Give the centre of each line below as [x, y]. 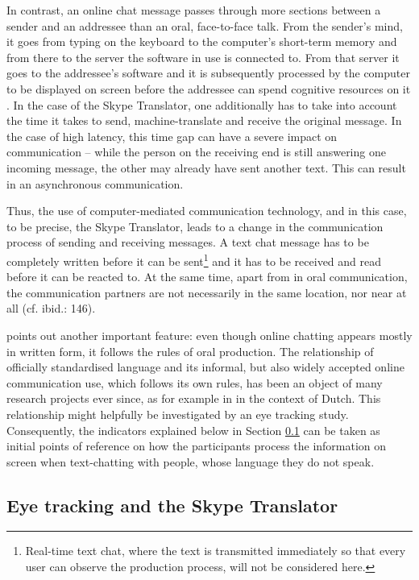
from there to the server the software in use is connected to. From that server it [203, 57]
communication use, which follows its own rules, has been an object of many [195, 382]
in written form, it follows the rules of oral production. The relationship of [190, 351]
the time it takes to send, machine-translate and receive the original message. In [204, 120]
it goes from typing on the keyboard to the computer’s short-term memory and [202, 41]
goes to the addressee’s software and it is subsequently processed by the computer [208, 73]
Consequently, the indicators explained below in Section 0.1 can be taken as [193, 430]
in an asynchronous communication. [95, 183]
